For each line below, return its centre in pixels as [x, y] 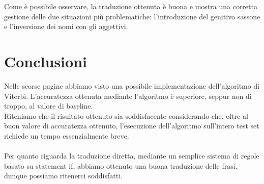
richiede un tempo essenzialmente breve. [67, 135]
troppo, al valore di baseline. [49, 106]
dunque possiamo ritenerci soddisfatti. [63, 176]
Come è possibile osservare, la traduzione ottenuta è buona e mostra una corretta [131, 6]
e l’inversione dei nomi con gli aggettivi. [66, 26]
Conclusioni [46, 61]
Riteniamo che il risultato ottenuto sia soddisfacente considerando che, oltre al [126, 115]
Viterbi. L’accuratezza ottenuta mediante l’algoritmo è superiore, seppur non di [128, 96]
